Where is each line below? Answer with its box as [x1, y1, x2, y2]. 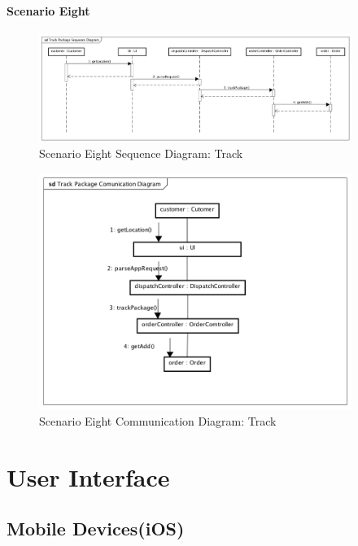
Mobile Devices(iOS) [7, 516, 185, 541]
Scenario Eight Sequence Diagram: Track [39, 145, 243, 162]
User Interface [7, 460, 170, 493]
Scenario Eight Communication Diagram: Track [39, 413, 277, 430]
